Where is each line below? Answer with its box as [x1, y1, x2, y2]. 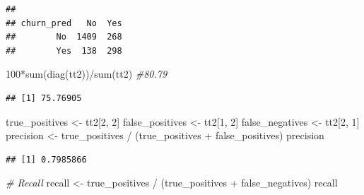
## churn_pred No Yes [6, 18, 122, 28]
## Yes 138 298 [6, 45, 122, 56]
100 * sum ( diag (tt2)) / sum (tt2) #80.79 [6, 66, 168, 81]
